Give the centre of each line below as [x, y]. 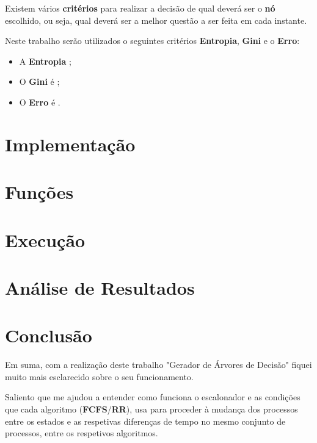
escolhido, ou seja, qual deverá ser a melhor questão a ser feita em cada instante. [156, 20]
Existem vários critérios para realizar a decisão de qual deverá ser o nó [140, 8]
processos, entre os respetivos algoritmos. [82, 433]
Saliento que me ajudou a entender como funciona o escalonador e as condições [153, 397]
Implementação [70, 144]
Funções [39, 192]
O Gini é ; [39, 81]
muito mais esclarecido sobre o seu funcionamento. [99, 376]
